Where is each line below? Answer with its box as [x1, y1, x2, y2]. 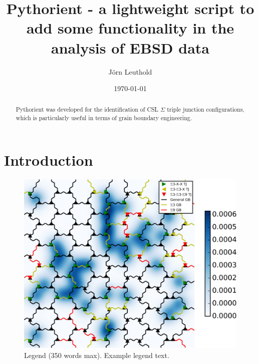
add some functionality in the [26, 18, 234, 38]
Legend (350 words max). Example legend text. [24, 349, 169, 360]
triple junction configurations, [167, 105, 244, 114]
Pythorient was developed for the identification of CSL [16, 105, 159, 114]
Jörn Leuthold [108, 66, 152, 77]
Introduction [4, 149, 93, 170]
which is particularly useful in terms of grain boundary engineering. [16, 114, 192, 122]
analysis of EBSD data [51, 37, 209, 58]
